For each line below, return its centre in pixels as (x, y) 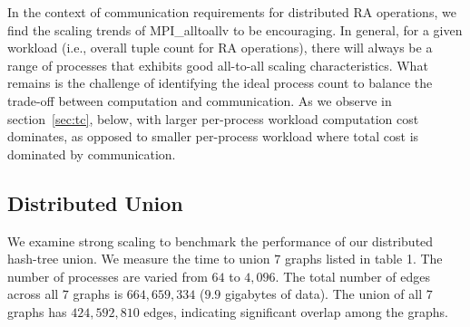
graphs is (98, 294)
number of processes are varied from (108, 276)
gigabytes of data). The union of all (323, 294)
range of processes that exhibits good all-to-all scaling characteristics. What (218, 65)
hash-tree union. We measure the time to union (139, 259)
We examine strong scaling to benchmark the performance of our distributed (220, 240)
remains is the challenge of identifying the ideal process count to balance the (220, 83)
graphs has (37, 311)
